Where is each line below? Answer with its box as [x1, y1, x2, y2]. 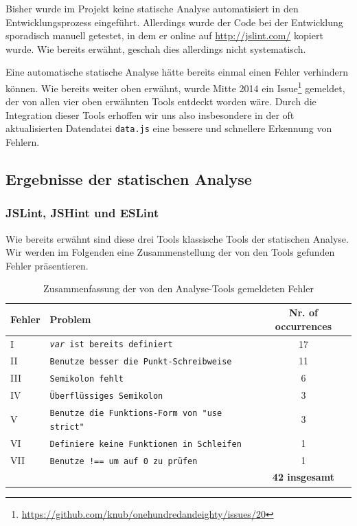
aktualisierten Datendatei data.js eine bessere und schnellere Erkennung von [5, 121, 332, 135]
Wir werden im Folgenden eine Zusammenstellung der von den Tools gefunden [5, 245, 335, 259]
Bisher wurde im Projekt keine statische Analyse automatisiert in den [5, 1, 299, 15]
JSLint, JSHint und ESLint [5, 204, 159, 221]
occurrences [275, 318, 332, 333]
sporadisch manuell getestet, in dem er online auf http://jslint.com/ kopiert [5, 28, 323, 43]
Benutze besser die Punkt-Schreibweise [49, 357, 232, 367]
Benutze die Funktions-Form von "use [49, 408, 222, 419]
